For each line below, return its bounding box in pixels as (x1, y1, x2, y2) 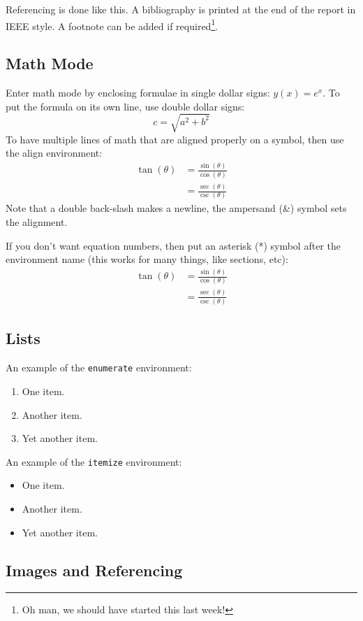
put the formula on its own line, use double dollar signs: (6, 99, 245, 113)
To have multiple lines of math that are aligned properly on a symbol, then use (6, 131, 344, 146)
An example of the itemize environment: (6, 454, 182, 469)
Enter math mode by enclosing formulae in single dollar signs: (6, 85, 270, 100)
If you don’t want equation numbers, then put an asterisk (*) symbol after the (6, 238, 341, 252)
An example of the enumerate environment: (6, 360, 192, 375)
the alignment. (6, 214, 68, 229)
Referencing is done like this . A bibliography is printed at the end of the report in (6, 2, 356, 16)
